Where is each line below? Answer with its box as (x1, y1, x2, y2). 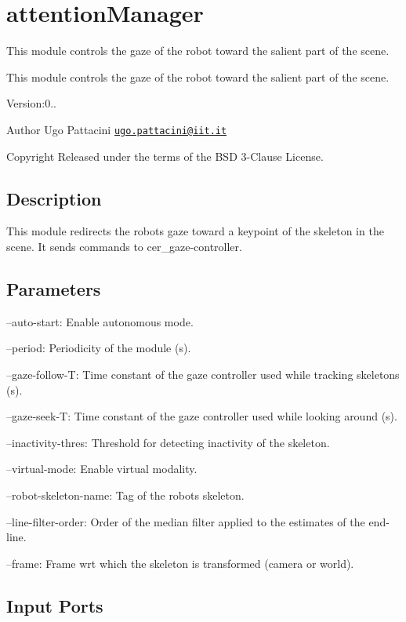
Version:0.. (6, 95, 56, 111)
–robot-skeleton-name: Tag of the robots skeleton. (6, 486, 245, 503)
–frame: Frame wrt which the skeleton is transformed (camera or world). (6, 555, 354, 571)
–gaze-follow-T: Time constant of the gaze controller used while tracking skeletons (6, 366, 400, 382)
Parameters (6, 276, 101, 300)
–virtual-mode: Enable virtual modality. (6, 460, 198, 477)
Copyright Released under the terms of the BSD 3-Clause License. (6, 147, 324, 164)
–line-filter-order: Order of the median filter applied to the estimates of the (6, 513, 365, 529)
